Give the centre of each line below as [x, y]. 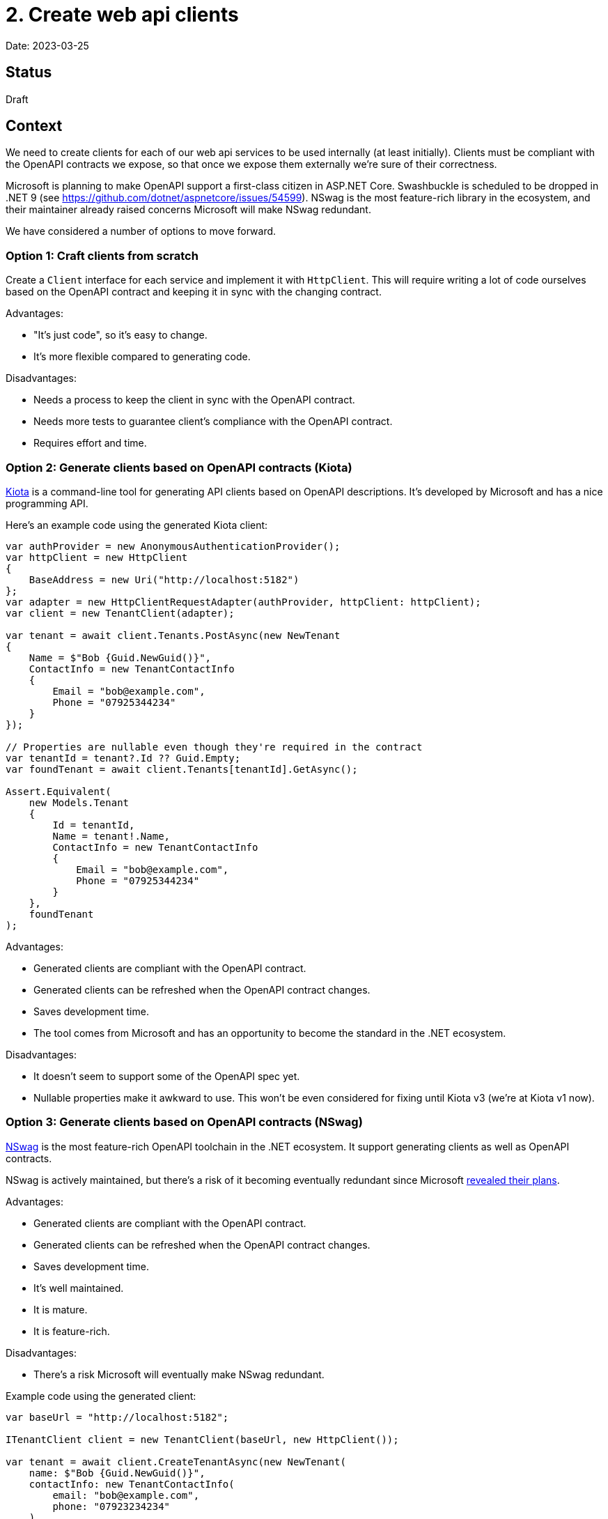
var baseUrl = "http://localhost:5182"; [117, 1417]
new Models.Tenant [79, 802]
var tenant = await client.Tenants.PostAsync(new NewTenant [173, 635]
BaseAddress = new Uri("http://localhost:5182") [164, 579]
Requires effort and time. [90, 443]
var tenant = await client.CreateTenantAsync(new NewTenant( [176, 1462]
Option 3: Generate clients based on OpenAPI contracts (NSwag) [184, 1122]
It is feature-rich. [72, 1331]
